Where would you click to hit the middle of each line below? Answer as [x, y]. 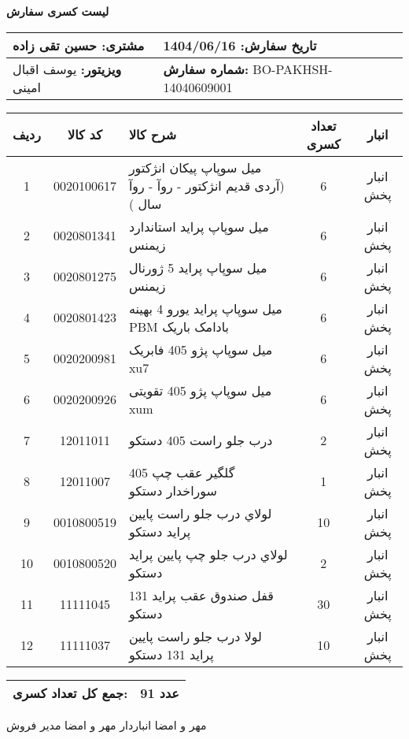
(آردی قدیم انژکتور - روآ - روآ [206, 185]
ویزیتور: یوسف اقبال [67, 69]
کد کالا [85, 135]
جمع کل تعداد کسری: [70, 693]
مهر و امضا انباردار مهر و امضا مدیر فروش [107, 724]
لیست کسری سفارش [58, 11]
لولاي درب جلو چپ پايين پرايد [208, 554]
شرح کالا [153, 135]
